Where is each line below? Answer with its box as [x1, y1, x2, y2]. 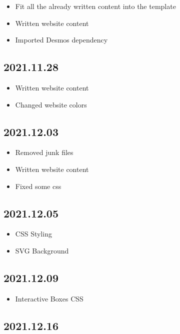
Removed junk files [15, 147, 73, 157]
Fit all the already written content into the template [15, 1, 176, 11]
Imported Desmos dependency [15, 34, 108, 45]
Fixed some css [15, 180, 61, 191]
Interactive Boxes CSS [15, 293, 83, 303]
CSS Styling [15, 228, 52, 239]
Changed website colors [15, 99, 87, 109]
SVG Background [15, 245, 69, 255]
